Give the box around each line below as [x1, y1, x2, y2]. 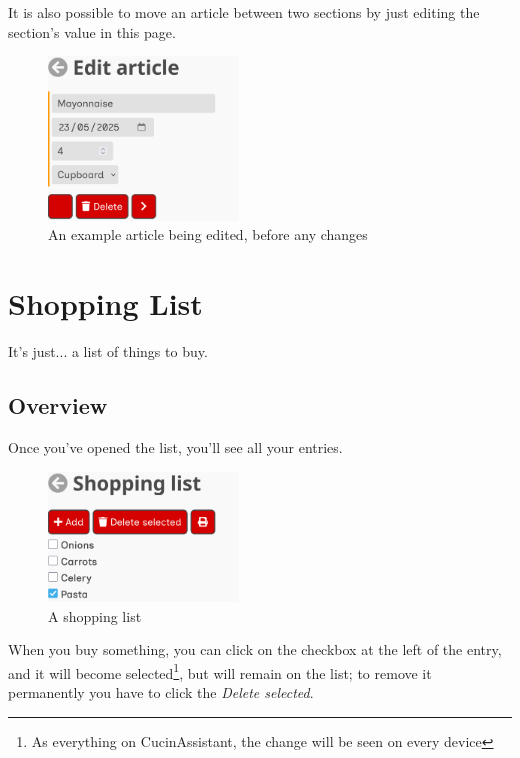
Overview [8, 390, 108, 421]
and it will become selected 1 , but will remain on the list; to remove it [8, 659, 432, 683]
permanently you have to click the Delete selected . [8, 682, 314, 703]
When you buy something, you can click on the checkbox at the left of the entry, [8, 639, 502, 660]
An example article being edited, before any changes [48, 224, 368, 245]
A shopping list [48, 605, 142, 626]
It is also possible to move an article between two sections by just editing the [8, 2, 480, 22]
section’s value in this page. [8, 21, 176, 42]
